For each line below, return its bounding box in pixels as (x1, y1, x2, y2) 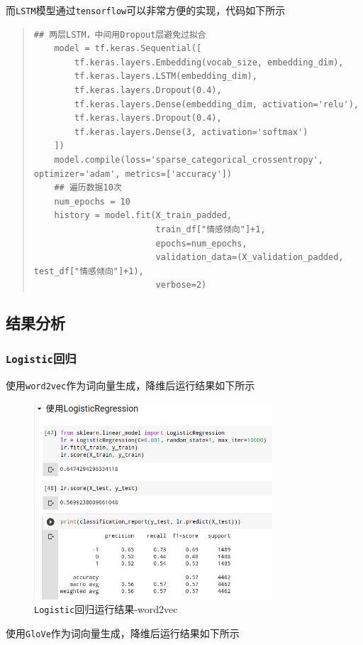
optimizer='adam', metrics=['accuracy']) (33, 168, 232, 179)
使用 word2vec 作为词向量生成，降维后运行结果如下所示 (6, 377, 255, 392)
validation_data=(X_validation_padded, (155, 252, 344, 263)
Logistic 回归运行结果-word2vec (34, 602, 178, 617)
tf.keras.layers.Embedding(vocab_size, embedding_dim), (74, 57, 344, 67)
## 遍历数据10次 (54, 183, 122, 193)
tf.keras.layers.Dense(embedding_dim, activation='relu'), (74, 99, 359, 109)
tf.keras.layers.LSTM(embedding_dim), (74, 71, 257, 82)
